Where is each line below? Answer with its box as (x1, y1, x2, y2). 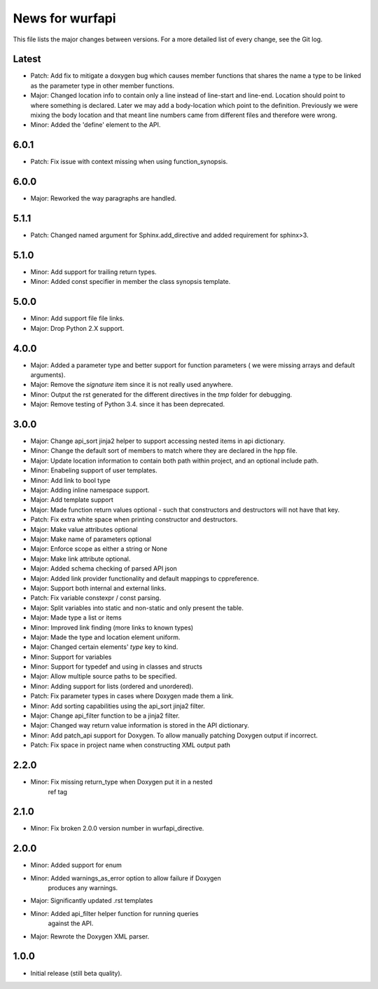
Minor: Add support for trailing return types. (30, 268, 157, 276)
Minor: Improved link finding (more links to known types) (30, 623, 194, 632)
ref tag (48, 787, 68, 796)
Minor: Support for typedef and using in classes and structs (30, 662, 203, 671)
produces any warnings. (48, 884, 118, 892)
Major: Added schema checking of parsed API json (30, 564, 178, 573)
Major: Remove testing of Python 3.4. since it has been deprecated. (30, 400, 225, 409)
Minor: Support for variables (30, 653, 112, 661)
